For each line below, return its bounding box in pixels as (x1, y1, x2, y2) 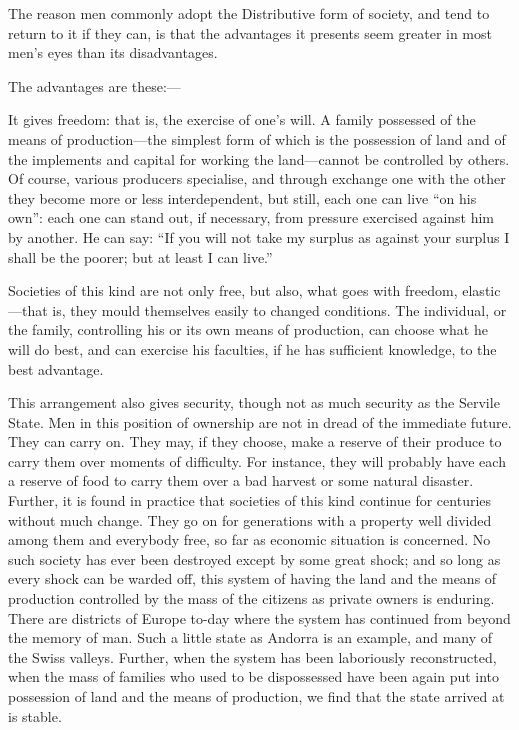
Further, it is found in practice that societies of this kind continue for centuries (8, 490, 492, 511)
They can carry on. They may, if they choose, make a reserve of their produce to (8, 431, 502, 452)
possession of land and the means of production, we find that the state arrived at (8, 686, 505, 706)
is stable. (8, 705, 62, 726)
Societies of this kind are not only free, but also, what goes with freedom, (8, 280, 458, 301)
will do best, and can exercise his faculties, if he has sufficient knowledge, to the (8, 338, 497, 359)
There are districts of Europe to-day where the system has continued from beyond (8, 607, 511, 628)
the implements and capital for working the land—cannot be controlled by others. (8, 148, 510, 169)
